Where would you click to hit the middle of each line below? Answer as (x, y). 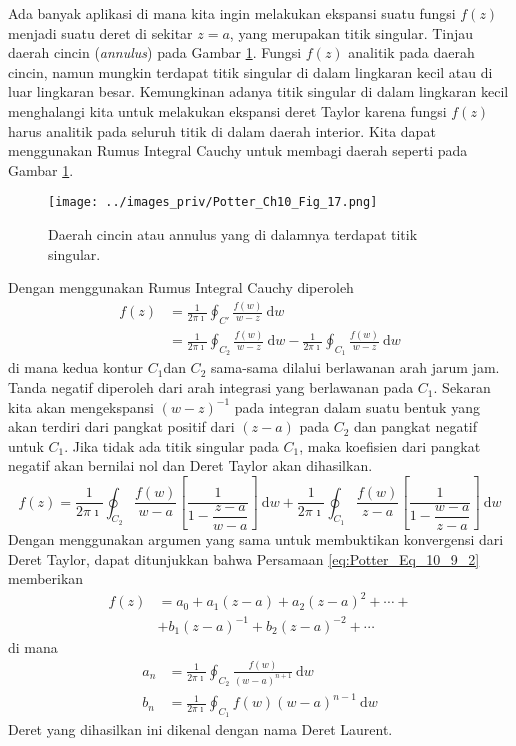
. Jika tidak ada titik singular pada (171, 445)
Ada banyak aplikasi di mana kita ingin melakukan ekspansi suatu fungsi (232, 13)
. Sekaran (462, 387)
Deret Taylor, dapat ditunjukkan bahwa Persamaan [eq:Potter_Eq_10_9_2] (244, 558)
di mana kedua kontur (76, 367)
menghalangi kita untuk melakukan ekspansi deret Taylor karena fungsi (227, 110)
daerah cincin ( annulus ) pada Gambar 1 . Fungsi (155, 52)
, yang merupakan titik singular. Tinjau (351, 32)
